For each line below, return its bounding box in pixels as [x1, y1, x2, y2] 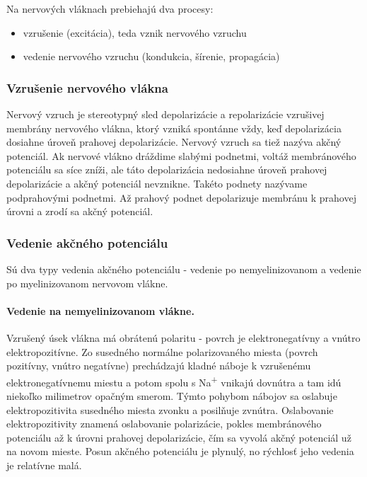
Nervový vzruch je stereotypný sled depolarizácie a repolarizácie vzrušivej [6, 107, 325, 121]
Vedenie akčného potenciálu [6, 234, 168, 251]
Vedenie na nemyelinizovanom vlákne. [6, 303, 194, 318]
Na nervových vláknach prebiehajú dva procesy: [6, 1, 214, 16]
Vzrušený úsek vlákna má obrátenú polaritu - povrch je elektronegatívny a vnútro [6, 330, 361, 345]
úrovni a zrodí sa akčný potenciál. [6, 204, 153, 219]
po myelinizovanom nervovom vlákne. [6, 275, 168, 290]
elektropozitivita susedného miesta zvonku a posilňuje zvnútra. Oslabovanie [6, 402, 334, 417]
